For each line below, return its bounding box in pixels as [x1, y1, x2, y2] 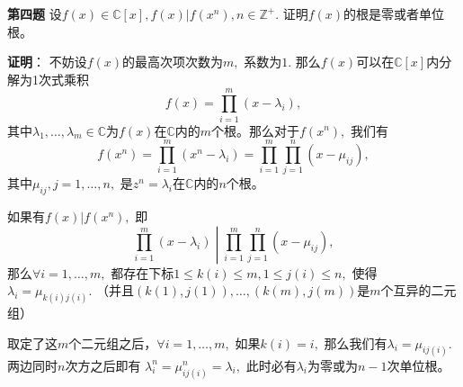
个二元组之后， [68, 333, 157, 352]
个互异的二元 [380, 281, 457, 300]
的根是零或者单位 [343, 4, 445, 22]
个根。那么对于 [211, 121, 300, 139]
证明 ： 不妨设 [7, 52, 87, 71]
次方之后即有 [65, 355, 141, 374]
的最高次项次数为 [122, 52, 224, 71]
